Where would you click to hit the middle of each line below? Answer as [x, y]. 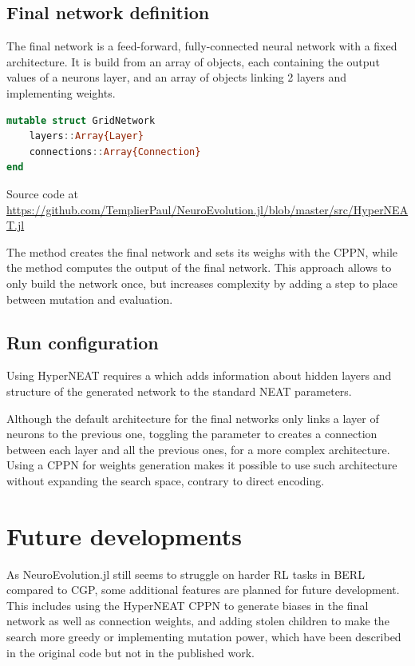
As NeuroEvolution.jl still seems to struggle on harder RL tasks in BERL [186, 574]
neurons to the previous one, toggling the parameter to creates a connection [192, 434]
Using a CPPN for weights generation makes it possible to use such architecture [202, 465]
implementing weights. [61, 92]
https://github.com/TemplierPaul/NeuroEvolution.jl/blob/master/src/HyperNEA [207, 209]
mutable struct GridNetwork [81, 120]
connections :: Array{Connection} [115, 152]
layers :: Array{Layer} [86, 136]
